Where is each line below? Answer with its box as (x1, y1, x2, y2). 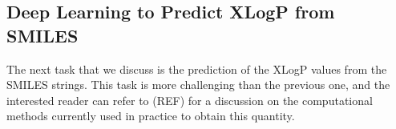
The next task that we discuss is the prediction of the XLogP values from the (6, 60, 387, 77)
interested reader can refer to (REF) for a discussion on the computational (6, 91, 373, 108)
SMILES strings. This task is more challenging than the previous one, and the (6, 76, 390, 93)
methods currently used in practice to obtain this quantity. (6, 107, 295, 124)
